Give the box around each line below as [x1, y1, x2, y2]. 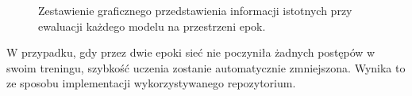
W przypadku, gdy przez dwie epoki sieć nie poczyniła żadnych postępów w [6, 44, 375, 61]
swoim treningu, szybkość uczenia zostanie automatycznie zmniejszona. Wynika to [6, 59, 406, 76]
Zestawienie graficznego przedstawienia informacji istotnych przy [38, 2, 352, 18]
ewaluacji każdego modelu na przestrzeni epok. [38, 17, 266, 34]
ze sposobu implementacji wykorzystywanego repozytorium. [6, 75, 296, 91]
